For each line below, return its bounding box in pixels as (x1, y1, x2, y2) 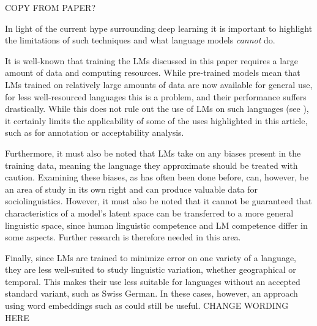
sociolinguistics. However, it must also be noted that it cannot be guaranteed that (5, 194, 312, 207)
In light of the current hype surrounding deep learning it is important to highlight (5, 21, 313, 34)
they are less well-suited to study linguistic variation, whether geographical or (5, 263, 296, 276)
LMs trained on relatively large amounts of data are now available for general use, (5, 78, 313, 91)
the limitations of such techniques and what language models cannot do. (5, 34, 275, 46)
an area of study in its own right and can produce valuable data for (5, 182, 258, 195)
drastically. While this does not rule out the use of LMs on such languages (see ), (5, 102, 309, 115)
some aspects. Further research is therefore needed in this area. (5, 231, 241, 243)
